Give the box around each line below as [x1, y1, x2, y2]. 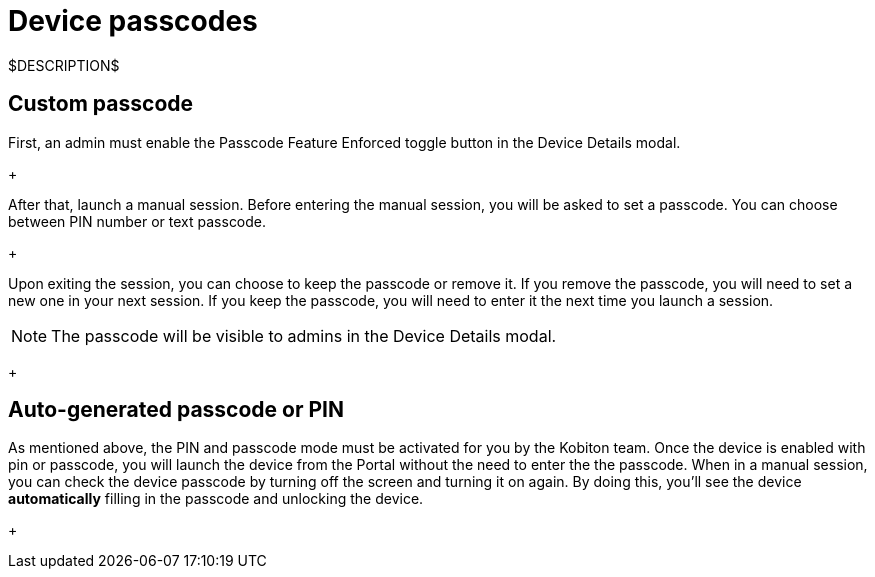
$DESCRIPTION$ [8, 56, 120, 74]
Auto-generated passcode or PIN [8, 397, 344, 423]
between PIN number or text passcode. [8, 212, 267, 230]
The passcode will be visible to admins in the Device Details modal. [51, 325, 557, 346]
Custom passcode [8, 91, 194, 117]
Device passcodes [8, 4, 258, 38]
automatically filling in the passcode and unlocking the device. [8, 490, 424, 508]
